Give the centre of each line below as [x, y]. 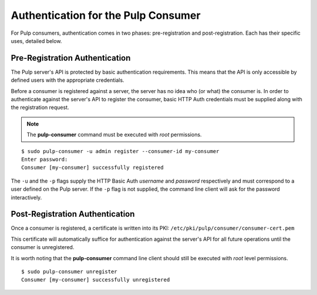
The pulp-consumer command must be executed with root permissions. [114, 135]
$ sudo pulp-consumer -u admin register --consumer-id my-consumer [120, 151]
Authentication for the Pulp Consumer [106, 15]
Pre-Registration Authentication [71, 58]
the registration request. [40, 107]
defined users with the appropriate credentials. [68, 80]
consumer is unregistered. [43, 247]
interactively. [26, 197]
